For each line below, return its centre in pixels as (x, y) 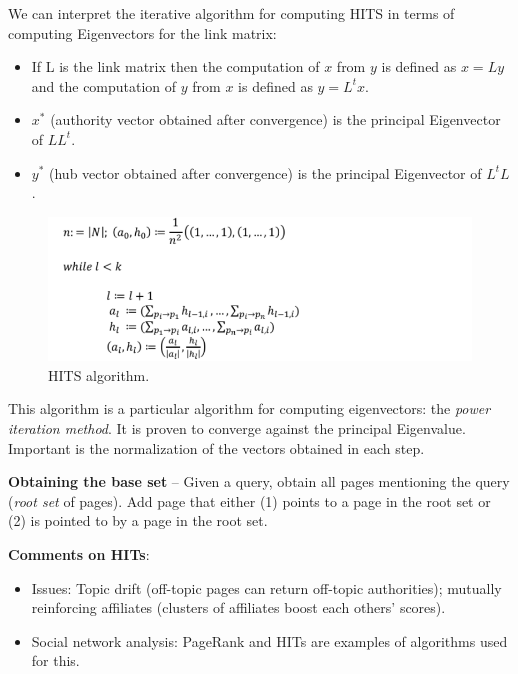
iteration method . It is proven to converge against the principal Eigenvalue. (237, 428)
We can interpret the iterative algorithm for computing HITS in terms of (231, 13)
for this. (55, 660)
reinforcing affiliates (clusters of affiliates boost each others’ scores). (238, 607)
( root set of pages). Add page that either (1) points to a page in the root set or (249, 500)
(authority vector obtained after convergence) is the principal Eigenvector (275, 119)
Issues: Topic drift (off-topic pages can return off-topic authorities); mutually (266, 587)
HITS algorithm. (99, 374)
